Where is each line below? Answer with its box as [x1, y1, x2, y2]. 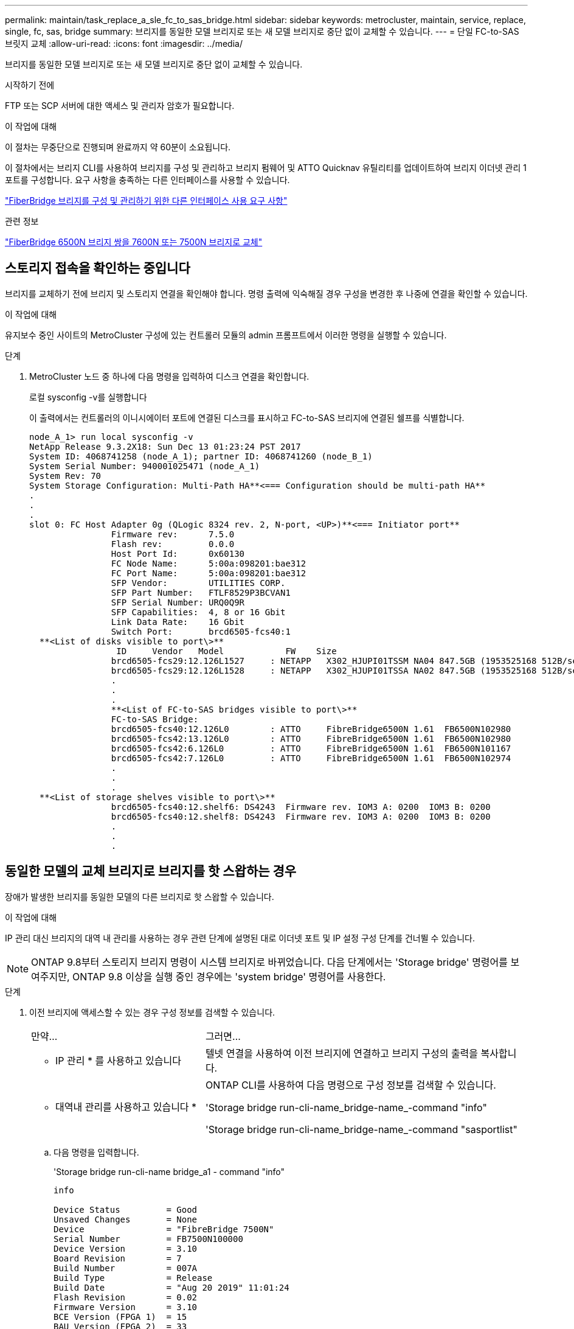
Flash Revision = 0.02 [54, 1292, 198, 1302]
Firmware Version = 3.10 [54, 1302, 198, 1312]
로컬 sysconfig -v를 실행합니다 [29, 391, 147, 402]
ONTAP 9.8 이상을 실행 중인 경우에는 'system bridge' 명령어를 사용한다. [72, 970, 386, 983]
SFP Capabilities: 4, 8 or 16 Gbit [111, 607, 286, 617]
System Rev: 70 [29, 470, 102, 481]
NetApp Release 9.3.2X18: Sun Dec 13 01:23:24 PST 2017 [29, 441, 301, 452]
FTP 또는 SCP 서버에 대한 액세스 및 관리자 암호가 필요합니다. [5, 100, 235, 111]
